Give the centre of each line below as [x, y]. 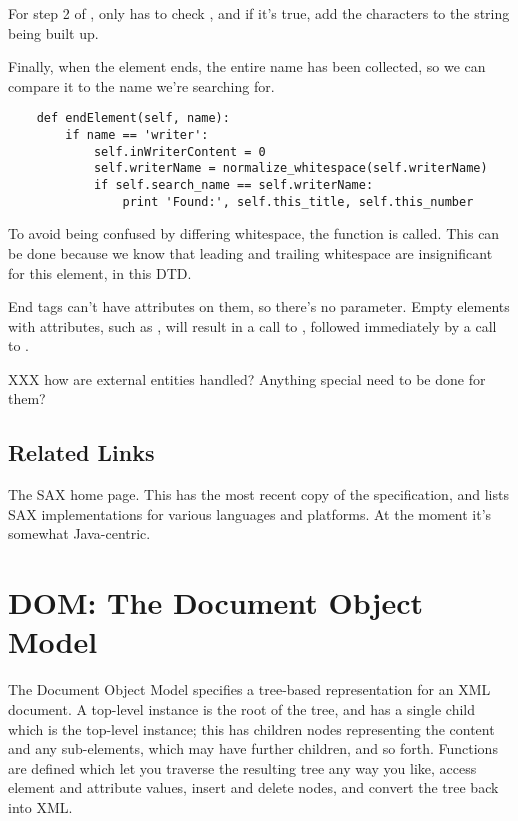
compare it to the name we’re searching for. [141, 85]
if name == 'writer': [137, 135]
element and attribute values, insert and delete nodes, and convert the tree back [253, 787]
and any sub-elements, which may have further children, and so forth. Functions [253, 748]
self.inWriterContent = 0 [179, 151]
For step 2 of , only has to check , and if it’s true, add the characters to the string [259, 13]
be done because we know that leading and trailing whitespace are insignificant [250, 252]
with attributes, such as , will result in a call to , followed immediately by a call [252, 325]
